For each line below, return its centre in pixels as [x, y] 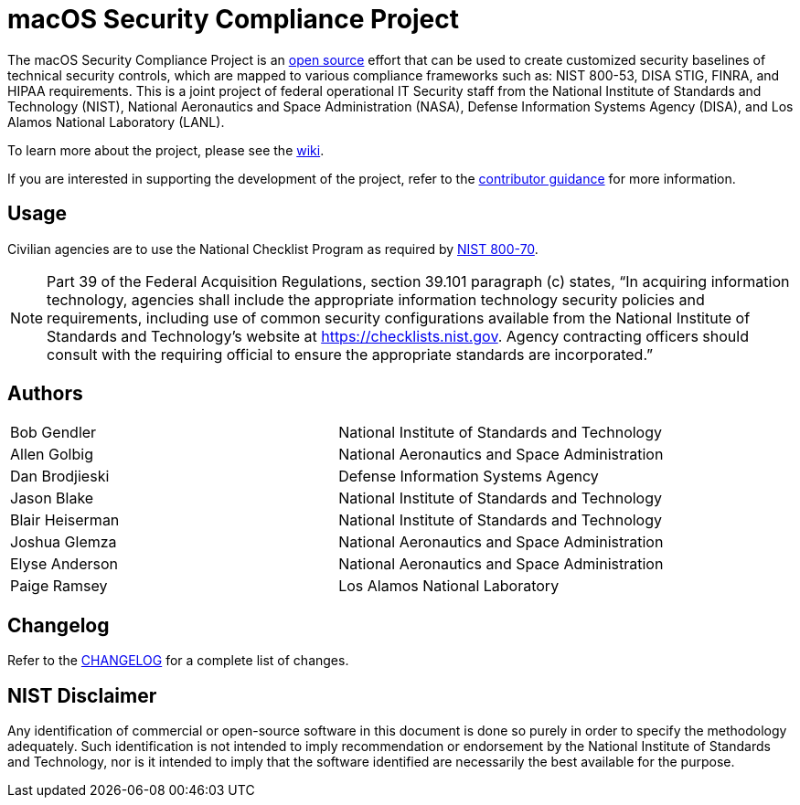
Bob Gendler [53, 433]
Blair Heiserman [65, 520]
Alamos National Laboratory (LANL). [116, 122]
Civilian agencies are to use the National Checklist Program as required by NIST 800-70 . [273, 249]
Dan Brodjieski [60, 477]
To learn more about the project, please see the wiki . [166, 150]
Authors [45, 394]
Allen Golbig [52, 455]
